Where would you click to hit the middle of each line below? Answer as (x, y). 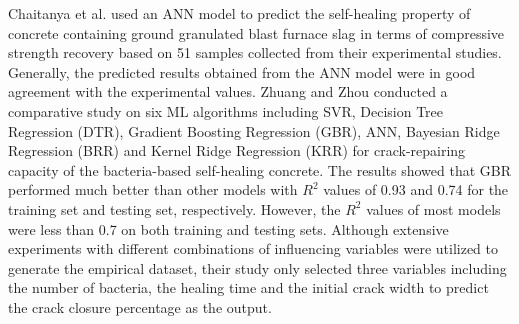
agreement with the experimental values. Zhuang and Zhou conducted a (228, 91)
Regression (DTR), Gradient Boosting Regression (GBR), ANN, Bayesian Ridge (254, 130)
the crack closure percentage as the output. (140, 306)
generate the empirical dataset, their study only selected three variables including (257, 267)
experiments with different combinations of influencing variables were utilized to (253, 248)
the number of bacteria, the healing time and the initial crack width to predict (248, 287)
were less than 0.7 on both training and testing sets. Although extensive (228, 228)
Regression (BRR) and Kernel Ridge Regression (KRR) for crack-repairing (237, 150)
